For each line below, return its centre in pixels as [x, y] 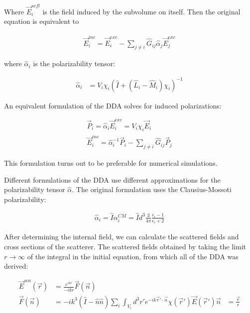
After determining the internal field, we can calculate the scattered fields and [122, 237]
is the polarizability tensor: [74, 63]
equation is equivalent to [42, 21]
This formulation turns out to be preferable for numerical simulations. [111, 163]
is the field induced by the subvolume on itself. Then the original [141, 11]
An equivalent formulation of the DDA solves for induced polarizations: [113, 105]
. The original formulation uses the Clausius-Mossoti [152, 189]
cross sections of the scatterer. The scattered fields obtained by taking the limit [125, 246]
